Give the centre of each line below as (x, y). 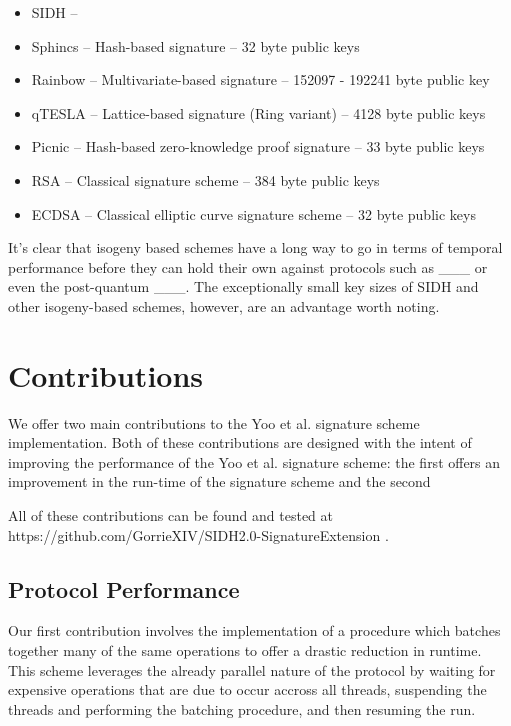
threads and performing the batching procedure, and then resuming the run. (242, 708)
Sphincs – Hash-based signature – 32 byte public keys (195, 45)
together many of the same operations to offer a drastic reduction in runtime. (245, 650)
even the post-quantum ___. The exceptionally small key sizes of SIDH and (243, 286)
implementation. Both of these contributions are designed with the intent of (240, 442)
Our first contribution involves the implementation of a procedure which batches (254, 630)
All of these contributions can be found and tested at (171, 515)
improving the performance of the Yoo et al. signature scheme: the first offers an (254, 461)
